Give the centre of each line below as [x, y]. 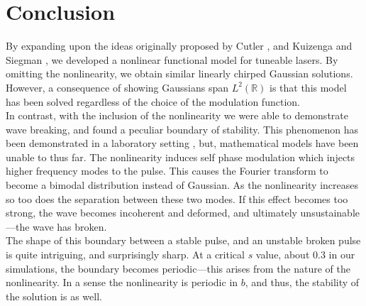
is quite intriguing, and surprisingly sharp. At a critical [125, 255]
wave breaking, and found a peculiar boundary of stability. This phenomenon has [182, 129]
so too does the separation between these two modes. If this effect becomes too [177, 198]
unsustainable [330, 213]
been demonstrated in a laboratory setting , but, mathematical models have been [182, 143]
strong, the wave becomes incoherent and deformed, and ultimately [151, 213]
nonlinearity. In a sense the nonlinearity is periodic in [122, 282]
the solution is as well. [54, 296]
